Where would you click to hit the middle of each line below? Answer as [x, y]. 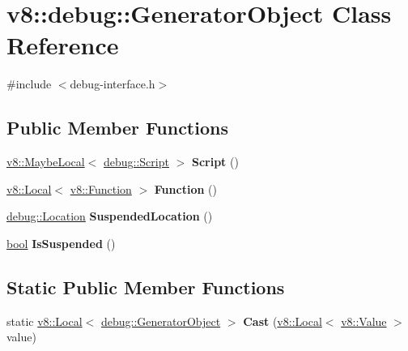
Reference [63, 45]
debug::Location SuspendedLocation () [110, 216]
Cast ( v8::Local [283, 321]
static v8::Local [45, 321]
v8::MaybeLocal [46, 162]
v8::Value [364, 321]
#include [29, 84]
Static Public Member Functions [146, 287]
